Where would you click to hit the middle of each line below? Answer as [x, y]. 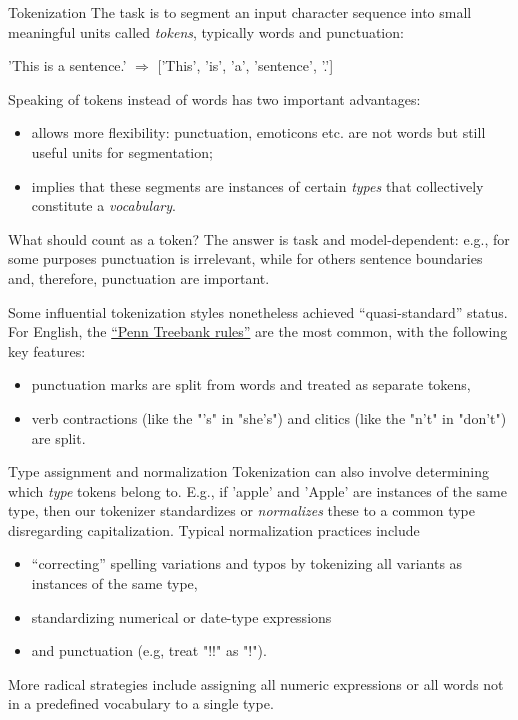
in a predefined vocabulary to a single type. [141, 703]
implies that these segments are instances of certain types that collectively [257, 185]
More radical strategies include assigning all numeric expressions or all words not [256, 683]
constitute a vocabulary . [103, 205]
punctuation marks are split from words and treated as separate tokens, [251, 384]
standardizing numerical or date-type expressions [181, 616]
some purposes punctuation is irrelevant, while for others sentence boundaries [245, 258]
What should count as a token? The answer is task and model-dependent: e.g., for [259, 238]
